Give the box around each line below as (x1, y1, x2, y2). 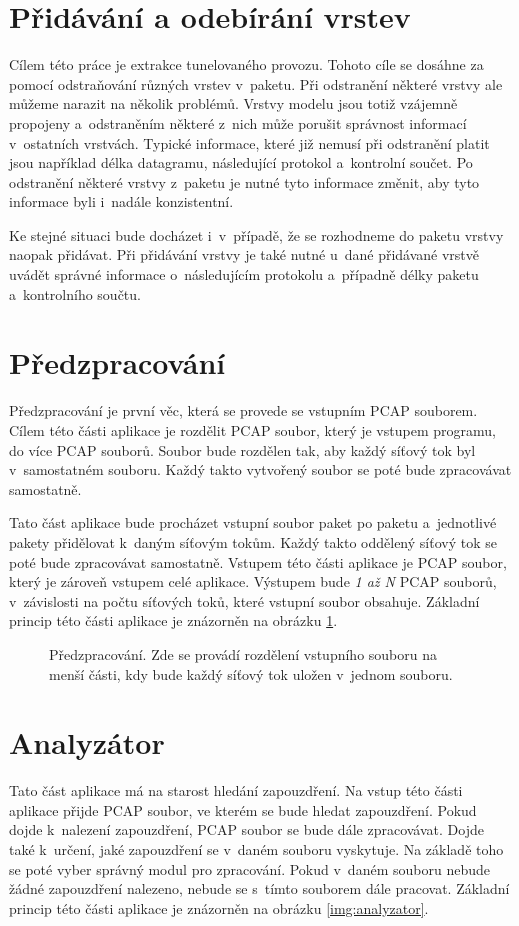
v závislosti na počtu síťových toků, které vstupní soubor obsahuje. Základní (9, 590, 480, 611)
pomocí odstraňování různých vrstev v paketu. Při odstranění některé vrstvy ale (9, 73, 503, 94)
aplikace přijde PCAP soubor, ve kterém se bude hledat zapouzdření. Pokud (9, 799, 477, 820)
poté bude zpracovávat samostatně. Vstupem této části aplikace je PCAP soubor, (9, 551, 507, 572)
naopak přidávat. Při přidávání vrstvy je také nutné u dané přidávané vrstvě (9, 244, 480, 265)
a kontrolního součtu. (9, 283, 141, 304)
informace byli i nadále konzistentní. (9, 191, 234, 212)
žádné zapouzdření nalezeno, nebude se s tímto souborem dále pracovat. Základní (9, 878, 510, 899)
